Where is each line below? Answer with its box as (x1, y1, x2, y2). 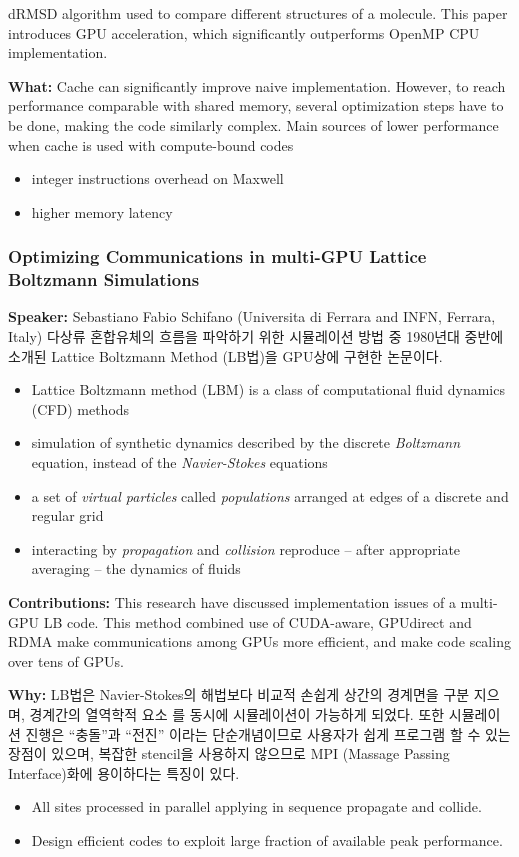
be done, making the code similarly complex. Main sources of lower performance (8, 114, 499, 135)
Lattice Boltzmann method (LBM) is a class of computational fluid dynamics (31, 379, 505, 400)
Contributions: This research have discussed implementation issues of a (8, 592, 456, 613)
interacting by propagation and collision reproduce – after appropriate (31, 538, 461, 559)
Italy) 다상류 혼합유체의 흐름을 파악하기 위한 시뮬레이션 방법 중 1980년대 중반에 (8, 326, 504, 347)
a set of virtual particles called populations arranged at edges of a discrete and (31, 485, 509, 506)
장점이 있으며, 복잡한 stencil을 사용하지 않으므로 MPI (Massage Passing (8, 743, 450, 764)
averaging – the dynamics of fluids (31, 558, 241, 579)
